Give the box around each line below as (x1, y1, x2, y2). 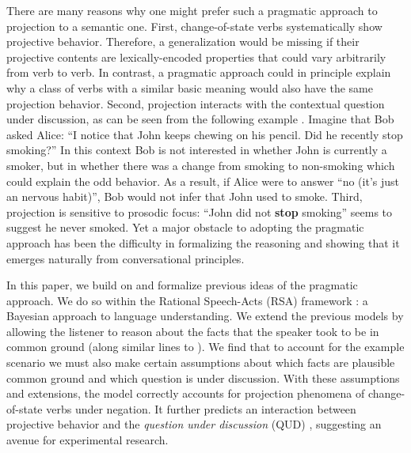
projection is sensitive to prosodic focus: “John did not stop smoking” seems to (6, 203, 393, 220)
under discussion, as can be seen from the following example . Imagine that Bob (6, 111, 394, 127)
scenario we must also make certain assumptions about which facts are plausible (6, 354, 395, 371)
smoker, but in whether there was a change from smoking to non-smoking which (6, 157, 395, 173)
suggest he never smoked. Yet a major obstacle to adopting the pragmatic (6, 219, 364, 236)
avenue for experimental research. (6, 432, 169, 448)
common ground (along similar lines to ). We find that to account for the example (6, 338, 405, 355)
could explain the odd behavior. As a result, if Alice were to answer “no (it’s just (6, 172, 399, 189)
